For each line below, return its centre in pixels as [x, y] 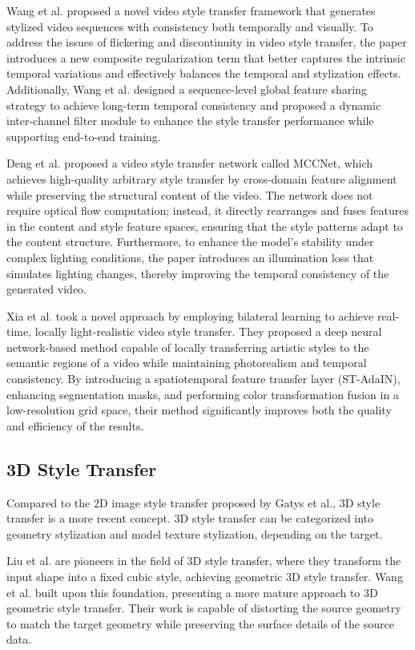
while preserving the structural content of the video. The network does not [190, 194]
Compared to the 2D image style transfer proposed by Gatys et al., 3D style [193, 502]
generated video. [46, 289]
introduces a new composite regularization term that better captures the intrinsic [206, 57]
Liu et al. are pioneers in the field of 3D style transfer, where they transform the [204, 561]
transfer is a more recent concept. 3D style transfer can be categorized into [190, 518]
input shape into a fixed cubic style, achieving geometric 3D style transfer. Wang [205, 577]
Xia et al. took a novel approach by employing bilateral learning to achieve [190, 315]
